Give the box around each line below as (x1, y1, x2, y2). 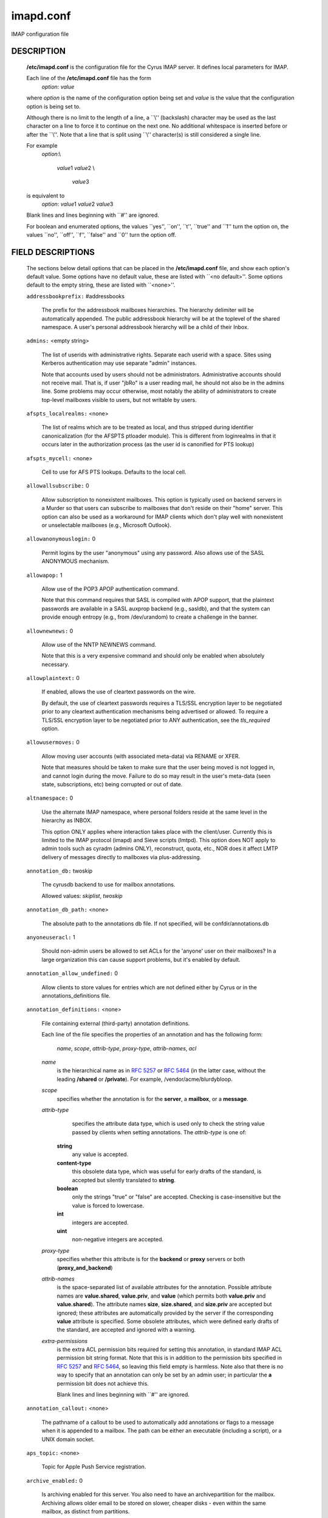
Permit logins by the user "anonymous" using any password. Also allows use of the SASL (41, 549, 265, 556)
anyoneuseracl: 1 (26, 934, 75, 941)
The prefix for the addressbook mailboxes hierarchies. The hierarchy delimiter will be (41, 307, 255, 314)
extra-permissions (41, 1337, 88, 1344)
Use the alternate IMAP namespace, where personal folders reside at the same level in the (41, 808, 267, 815)
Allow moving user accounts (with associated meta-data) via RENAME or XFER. (41, 752, 241, 760)
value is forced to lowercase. (72, 1202, 145, 1209)
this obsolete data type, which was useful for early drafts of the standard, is (72, 1168, 262, 1175)
